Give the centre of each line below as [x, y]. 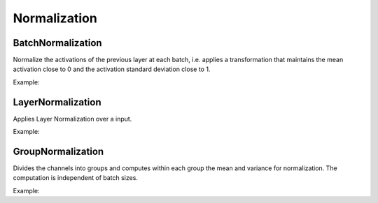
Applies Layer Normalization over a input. [72, 119]
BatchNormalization [57, 43]
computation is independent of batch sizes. [75, 178]
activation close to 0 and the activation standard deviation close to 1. [112, 69]
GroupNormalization [58, 151]
